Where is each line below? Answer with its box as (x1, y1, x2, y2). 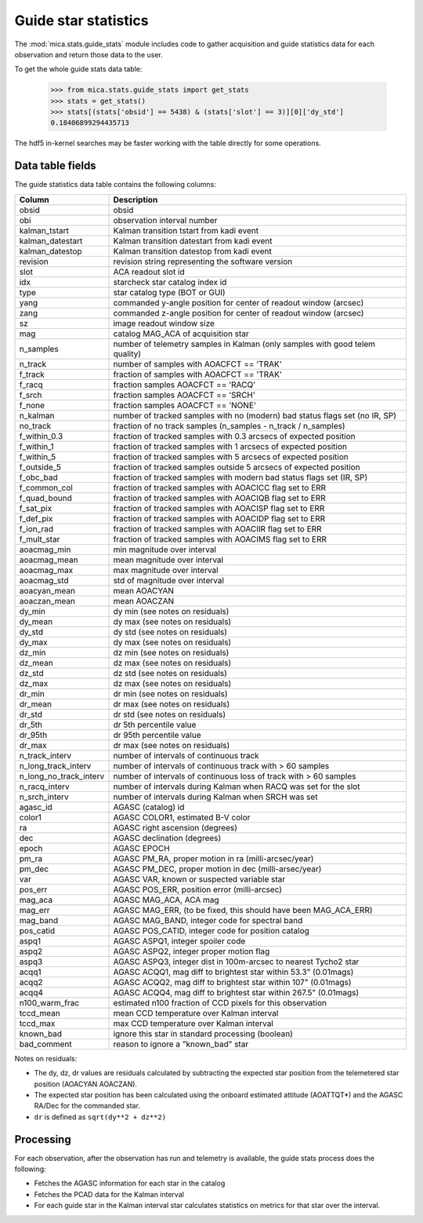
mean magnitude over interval (113, 554, 223, 565)
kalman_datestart (19, 235, 83, 246)
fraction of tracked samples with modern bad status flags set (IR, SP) (113, 472, 368, 483)
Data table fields (14, 159, 97, 173)
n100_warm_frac (19, 997, 80, 1008)
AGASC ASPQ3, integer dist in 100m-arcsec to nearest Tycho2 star (113, 956, 360, 967)
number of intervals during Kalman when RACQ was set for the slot (113, 781, 360, 792)
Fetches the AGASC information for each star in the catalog (34, 1178, 226, 1188)
